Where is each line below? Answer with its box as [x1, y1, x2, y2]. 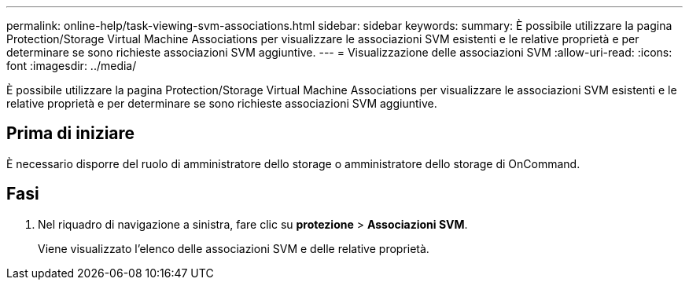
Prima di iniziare [6, 123, 135, 144]
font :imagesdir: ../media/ [6, 59, 137, 72]
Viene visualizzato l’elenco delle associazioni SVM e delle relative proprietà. [38, 241, 429, 255]
